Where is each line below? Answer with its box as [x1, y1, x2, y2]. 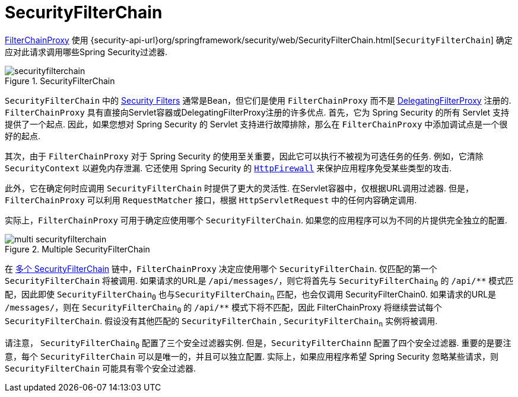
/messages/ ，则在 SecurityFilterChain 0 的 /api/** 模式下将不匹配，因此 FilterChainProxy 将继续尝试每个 [5, 302, 442, 315]
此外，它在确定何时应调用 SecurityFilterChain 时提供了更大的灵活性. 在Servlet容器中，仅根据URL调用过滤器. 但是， [5, 183, 474, 193]
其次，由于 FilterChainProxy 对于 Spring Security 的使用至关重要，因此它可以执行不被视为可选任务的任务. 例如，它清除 [5, 151, 484, 161]
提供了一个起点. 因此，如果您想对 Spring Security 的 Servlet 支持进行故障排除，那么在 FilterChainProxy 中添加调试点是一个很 [5, 119, 508, 129]
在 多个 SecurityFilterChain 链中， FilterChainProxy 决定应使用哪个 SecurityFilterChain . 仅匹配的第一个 [5, 263, 437, 274]
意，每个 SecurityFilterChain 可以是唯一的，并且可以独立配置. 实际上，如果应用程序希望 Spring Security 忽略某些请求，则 [5, 351, 498, 361]
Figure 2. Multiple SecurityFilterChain [5, 244, 150, 254]
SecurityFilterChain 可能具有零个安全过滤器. [5, 363, 196, 373]
